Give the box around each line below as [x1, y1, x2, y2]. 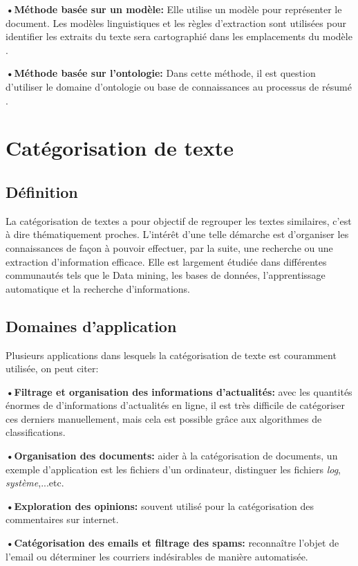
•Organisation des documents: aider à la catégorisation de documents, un [6, 448, 338, 463]
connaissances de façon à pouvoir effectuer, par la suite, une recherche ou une [6, 240, 333, 255]
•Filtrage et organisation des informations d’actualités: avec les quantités [6, 384, 352, 399]
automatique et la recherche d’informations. [6, 281, 190, 295]
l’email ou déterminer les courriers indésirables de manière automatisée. [6, 549, 308, 563]
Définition [6, 181, 78, 202]
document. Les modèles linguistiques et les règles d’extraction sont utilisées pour [6, 15, 346, 30]
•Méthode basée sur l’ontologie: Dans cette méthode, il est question [6, 66, 316, 80]
